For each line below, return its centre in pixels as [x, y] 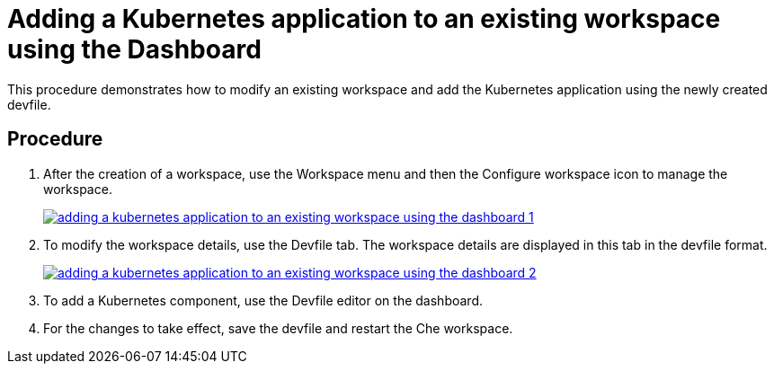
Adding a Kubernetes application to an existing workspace [364, 19]
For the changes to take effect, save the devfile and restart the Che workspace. [278, 328]
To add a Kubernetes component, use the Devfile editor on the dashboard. [263, 300]
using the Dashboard [134, 49]
